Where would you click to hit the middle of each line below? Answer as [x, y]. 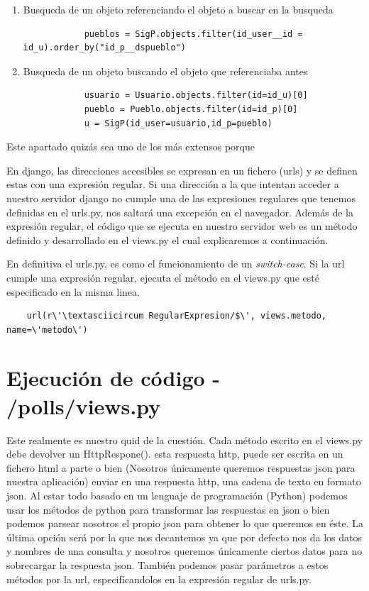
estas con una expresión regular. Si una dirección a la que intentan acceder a [173, 184]
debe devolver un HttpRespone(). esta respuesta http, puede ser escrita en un [175, 454]
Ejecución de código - [114, 378]
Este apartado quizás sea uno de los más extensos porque [131, 147]
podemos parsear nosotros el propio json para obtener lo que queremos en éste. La [185, 523]
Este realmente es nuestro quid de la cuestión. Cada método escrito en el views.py [184, 440]
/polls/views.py [84, 405]
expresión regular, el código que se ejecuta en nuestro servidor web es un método [182, 226]
